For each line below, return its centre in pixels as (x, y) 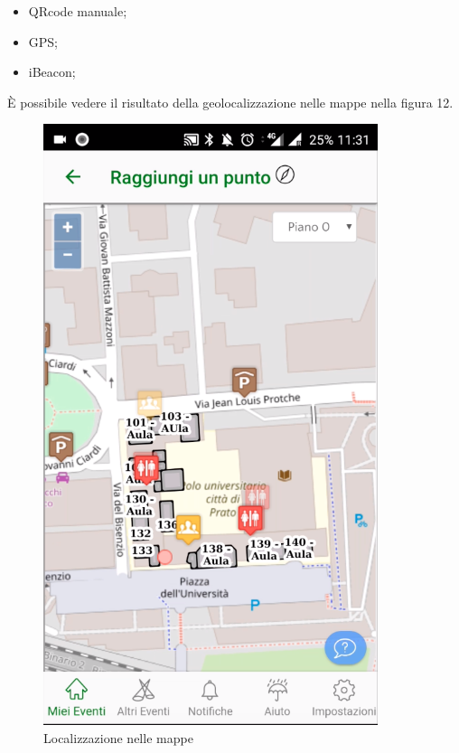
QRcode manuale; (78, 11)
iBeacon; (52, 72)
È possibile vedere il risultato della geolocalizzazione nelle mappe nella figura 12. (230, 102)
